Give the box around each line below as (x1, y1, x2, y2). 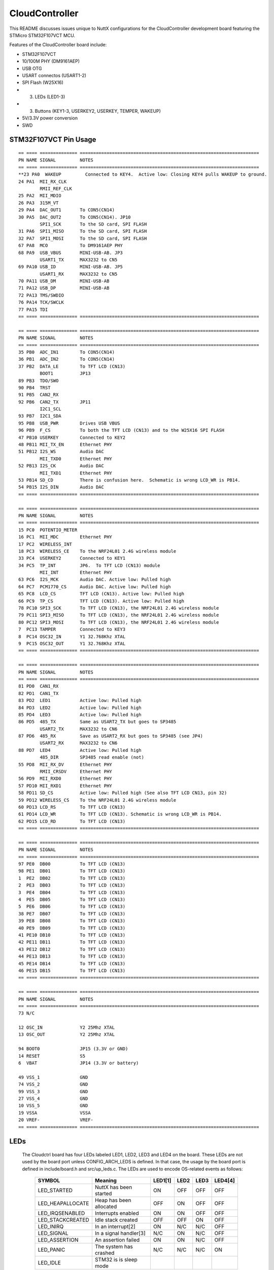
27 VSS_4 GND (18, 1095, 88, 1101)
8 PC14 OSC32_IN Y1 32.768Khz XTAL (18, 633, 126, 640)
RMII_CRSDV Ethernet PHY (40, 769, 113, 775)
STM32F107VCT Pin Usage (9, 135, 96, 144)
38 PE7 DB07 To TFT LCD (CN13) (18, 911, 126, 916)
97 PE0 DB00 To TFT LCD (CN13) (18, 861, 126, 867)
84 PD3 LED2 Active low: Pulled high (18, 705, 142, 711)
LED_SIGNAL (38, 1230, 68, 1237)
